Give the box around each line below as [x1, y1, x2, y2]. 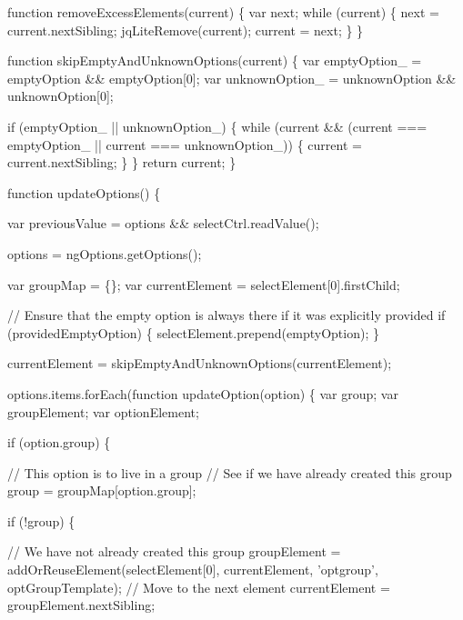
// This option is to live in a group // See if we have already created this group [7, 463, 452, 482]
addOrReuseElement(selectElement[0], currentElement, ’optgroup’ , [7, 560, 378, 579]
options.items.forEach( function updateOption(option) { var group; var [7, 384, 398, 403]
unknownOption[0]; [7, 86, 114, 105]
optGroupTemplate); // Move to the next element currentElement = [7, 577, 390, 596]
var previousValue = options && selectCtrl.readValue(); [7, 214, 319, 233]
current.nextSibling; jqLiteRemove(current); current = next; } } [7, 20, 364, 39]
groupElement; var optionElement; [7, 402, 199, 421]
